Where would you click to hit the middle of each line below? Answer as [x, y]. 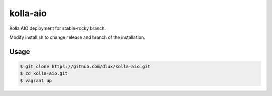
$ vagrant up [36, 81]
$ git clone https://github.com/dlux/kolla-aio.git [85, 66]
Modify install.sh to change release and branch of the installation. [77, 37]
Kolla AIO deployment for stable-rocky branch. [57, 28]
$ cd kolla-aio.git [44, 74]
